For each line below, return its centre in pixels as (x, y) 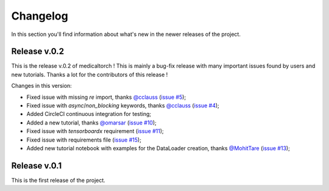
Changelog (40, 16)
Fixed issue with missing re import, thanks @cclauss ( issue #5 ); (106, 97)
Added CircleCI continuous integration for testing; (89, 114)
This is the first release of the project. (58, 180)
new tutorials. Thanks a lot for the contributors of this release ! (90, 74)
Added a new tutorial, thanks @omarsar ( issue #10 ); (91, 123)
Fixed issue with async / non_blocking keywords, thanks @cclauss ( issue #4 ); (123, 106)
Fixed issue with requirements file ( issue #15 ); (84, 140)
